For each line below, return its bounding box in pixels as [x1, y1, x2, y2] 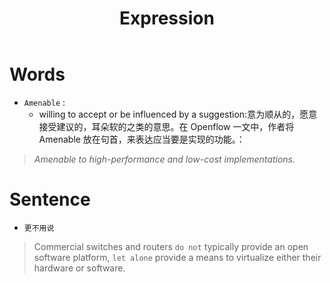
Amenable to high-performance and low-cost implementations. [33, 153, 296, 165]
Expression [119, 7, 215, 30]
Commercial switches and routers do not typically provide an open [33, 240, 309, 252]
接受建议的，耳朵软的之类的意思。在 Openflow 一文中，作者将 [38, 120, 295, 132]
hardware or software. [33, 262, 126, 274]
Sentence [9, 188, 91, 211]
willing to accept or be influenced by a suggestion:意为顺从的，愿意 [38, 108, 318, 120]
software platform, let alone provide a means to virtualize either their [33, 251, 322, 263]
